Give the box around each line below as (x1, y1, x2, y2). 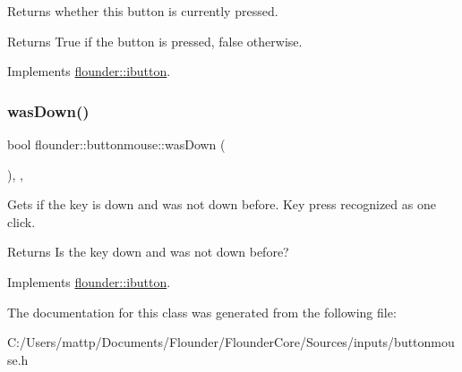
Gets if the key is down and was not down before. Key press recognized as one (7, 195, 436, 214)
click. (7, 212, 36, 231)
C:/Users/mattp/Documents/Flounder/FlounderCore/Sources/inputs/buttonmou (7, 333, 455, 351)
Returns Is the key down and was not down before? (7, 242, 289, 261)
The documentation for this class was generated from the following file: (7, 302, 397, 321)
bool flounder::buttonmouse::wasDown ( (7, 135, 226, 153)
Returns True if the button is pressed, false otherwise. (7, 31, 303, 50)
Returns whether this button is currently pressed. (7, 2, 278, 20)
